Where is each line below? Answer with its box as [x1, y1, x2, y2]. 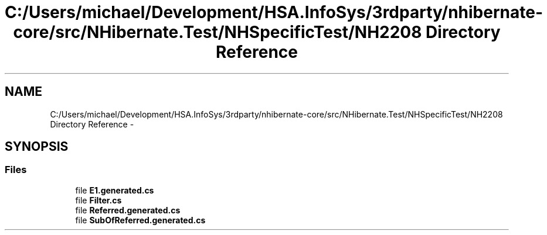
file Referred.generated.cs [75, 205, 181, 215]
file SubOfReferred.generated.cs [75, 215, 206, 225]
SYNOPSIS [5, 139, 69, 154]
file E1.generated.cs [75, 185, 154, 195]
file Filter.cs [75, 195, 122, 205]
